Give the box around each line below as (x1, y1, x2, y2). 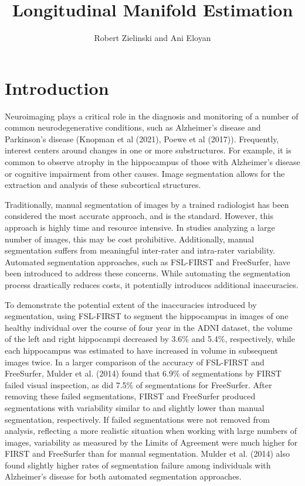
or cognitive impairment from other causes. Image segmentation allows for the (5, 167, 285, 179)
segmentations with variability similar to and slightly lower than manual (5, 401, 265, 413)
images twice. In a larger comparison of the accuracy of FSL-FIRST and (5, 355, 265, 368)
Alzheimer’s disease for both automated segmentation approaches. (5, 470, 242, 482)
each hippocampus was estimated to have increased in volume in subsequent (5, 344, 278, 356)
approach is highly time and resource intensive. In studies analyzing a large (5, 221, 275, 233)
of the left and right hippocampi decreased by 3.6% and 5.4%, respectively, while (5, 333, 295, 345)
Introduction (5, 76, 109, 100)
